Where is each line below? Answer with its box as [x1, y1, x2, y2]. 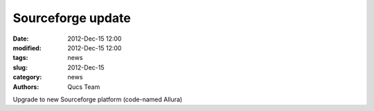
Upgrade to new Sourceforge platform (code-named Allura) [12, 95, 183, 103]
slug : [12, 63, 28, 72]
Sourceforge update [12, 10, 131, 26]
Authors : [12, 83, 39, 91]
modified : [12, 43, 42, 52]
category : [12, 73, 42, 81]
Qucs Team [67, 83, 100, 91]
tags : [12, 54, 28, 62]
